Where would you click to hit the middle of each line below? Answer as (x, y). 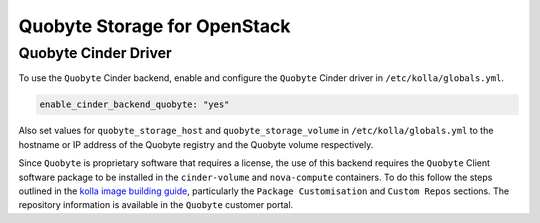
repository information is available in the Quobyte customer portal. (156, 205)
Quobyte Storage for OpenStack (154, 26)
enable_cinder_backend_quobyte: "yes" (134, 104)
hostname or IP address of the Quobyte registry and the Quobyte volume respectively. (196, 144)
